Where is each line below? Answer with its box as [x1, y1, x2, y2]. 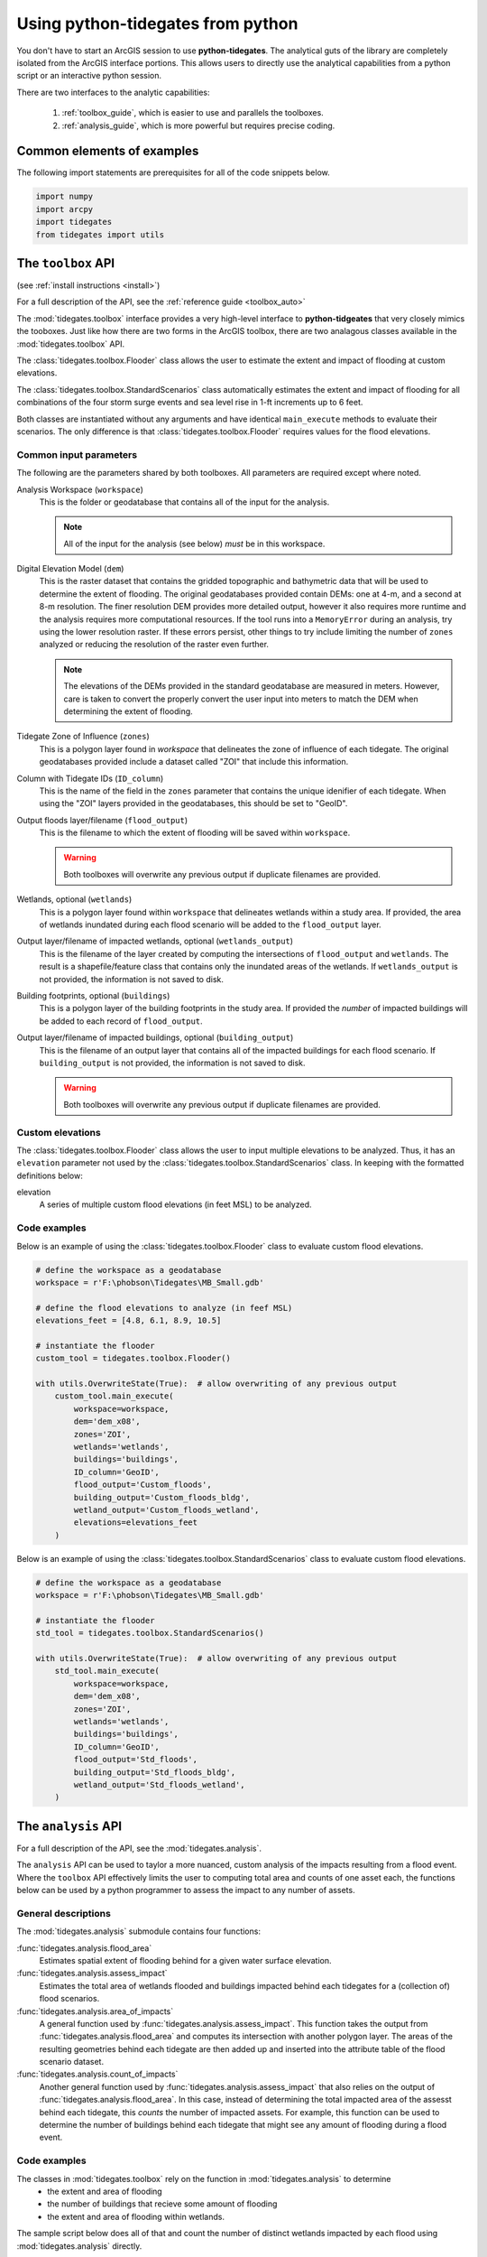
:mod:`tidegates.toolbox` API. [16, 339, 125, 349]
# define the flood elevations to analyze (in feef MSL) [35, 1303, 293, 1313]
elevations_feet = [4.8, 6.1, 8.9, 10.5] [35, 1315, 222, 1326]
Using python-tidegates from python [16, 14, 299, 33]
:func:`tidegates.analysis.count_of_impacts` [16, 2068, 179, 2080]
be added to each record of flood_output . [39, 1016, 203, 1026]
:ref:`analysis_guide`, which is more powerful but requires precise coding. [61, 120, 335, 131]
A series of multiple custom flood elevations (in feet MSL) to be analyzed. [39, 1199, 312, 1210]
